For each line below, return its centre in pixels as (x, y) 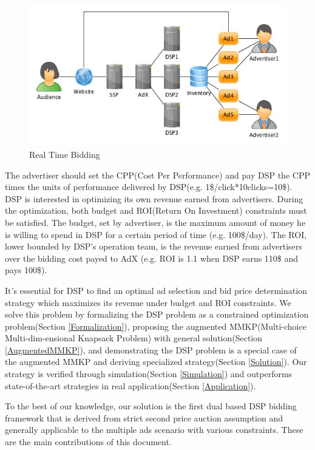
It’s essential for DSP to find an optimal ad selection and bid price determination (156, 290)
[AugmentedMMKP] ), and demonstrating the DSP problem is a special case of (151, 349)
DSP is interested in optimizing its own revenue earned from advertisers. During (154, 198)
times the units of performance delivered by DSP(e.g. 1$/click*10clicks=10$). (149, 187)
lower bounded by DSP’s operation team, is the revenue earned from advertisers (154, 246)
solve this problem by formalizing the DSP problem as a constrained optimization (157, 314)
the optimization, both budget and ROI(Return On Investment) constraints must (156, 210)
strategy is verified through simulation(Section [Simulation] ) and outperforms (149, 374)
